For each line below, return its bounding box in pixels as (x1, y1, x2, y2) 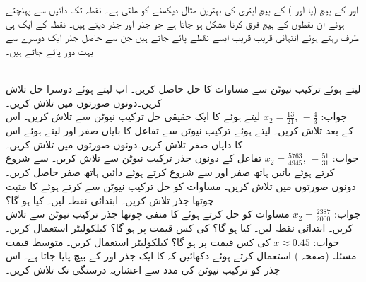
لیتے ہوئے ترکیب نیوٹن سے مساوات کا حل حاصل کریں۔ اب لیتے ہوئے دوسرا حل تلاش (6, 81, 361, 95)
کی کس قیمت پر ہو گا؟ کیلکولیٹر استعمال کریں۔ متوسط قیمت (6, 234, 271, 249)
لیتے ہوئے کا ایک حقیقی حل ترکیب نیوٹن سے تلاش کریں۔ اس (6, 109, 261, 124)
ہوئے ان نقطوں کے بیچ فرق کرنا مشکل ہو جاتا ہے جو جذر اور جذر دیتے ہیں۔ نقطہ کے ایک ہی (6, 16, 345, 30)
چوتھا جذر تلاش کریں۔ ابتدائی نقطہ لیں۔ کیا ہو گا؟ (6, 192, 214, 207)
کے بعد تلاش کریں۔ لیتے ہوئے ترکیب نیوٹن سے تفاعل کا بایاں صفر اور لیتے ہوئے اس (6, 122, 354, 137)
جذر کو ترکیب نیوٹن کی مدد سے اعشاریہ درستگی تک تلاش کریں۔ (6, 262, 281, 276)
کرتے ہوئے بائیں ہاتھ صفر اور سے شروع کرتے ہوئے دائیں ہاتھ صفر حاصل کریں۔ (6, 165, 335, 180)
